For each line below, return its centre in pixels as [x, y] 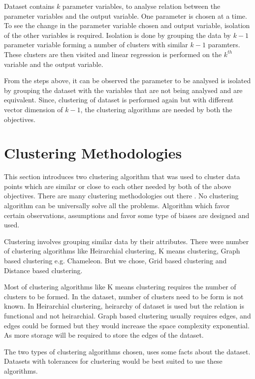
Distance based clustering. [43, 270]
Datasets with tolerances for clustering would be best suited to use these [113, 361]
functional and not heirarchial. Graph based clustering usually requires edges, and [127, 315]
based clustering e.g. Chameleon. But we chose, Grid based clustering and [115, 260]
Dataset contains [29, 6]
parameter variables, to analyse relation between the [141, 6]
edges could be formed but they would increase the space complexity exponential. [127, 325]
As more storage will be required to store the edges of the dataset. [104, 335]
